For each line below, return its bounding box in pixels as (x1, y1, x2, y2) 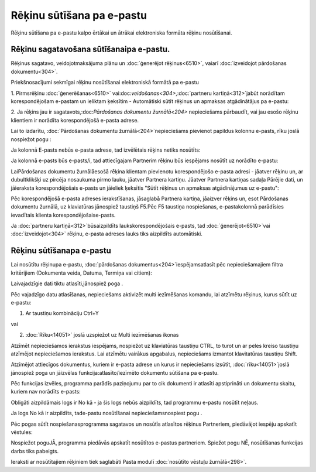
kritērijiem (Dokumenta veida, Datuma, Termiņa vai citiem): (11, 269, 152, 276)
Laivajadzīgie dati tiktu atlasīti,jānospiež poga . (11, 280, 123, 287)
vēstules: (11, 429, 33, 436)
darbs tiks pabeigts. (11, 447, 59, 454)
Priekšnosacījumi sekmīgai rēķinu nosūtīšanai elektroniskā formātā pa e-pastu (11, 79, 199, 86)
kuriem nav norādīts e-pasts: (11, 388, 81, 395)
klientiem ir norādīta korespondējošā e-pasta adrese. (11, 117, 139, 124)
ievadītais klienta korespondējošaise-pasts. (11, 211, 116, 218)
